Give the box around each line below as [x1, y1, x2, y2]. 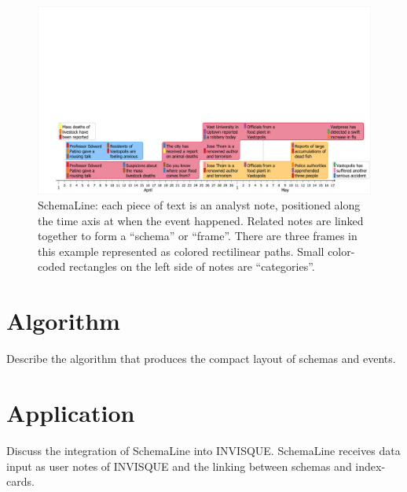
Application [6, 396, 135, 428]
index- [355, 457, 386, 474]
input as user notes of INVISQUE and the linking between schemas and [6, 457, 352, 474]
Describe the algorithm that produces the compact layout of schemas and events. [6, 350, 396, 367]
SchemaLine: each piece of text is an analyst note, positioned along [38, 197, 361, 213]
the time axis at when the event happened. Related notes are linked [38, 212, 364, 228]
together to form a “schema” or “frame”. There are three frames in [38, 228, 357, 244]
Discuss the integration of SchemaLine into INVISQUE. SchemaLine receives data [6, 442, 401, 458]
